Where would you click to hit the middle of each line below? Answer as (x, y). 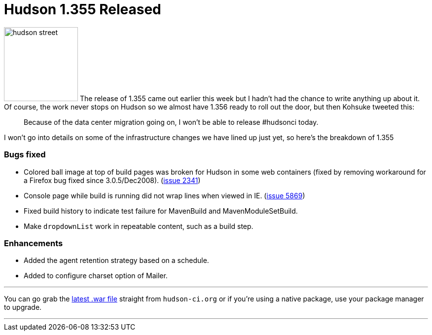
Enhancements (34, 243)
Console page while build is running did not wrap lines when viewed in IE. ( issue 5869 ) (164, 195)
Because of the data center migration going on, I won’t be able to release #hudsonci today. (171, 122)
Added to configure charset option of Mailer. (96, 276)
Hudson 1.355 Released (83, 9)
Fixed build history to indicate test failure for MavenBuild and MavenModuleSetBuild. (161, 211)
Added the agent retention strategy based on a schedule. (116, 261)
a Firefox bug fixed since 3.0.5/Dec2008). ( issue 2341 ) (112, 180)
